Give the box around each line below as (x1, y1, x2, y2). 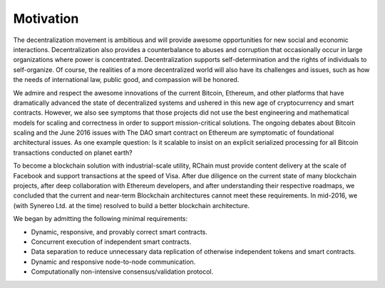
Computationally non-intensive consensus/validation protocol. (31, 267, 214, 276)
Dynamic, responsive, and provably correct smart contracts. (31, 227, 208, 236)
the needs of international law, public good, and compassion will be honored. (13, 76, 240, 84)
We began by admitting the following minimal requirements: (13, 215, 188, 223)
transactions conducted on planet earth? (13, 148, 133, 157)
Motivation (13, 11, 79, 26)
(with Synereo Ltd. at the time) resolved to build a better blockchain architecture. (13, 201, 250, 210)
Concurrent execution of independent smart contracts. (31, 237, 192, 246)
